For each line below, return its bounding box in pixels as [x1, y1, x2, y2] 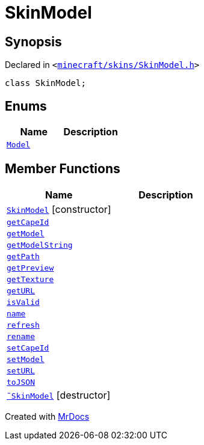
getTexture [7, 274, 54, 284]
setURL [7, 366, 35, 375]
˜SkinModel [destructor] [7, 388, 111, 401]
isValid [7, 297, 40, 307]
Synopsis [5, 34, 62, 49]
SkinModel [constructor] [7, 203, 111, 215]
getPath [7, 251, 40, 261]
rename [7, 331, 35, 341]
